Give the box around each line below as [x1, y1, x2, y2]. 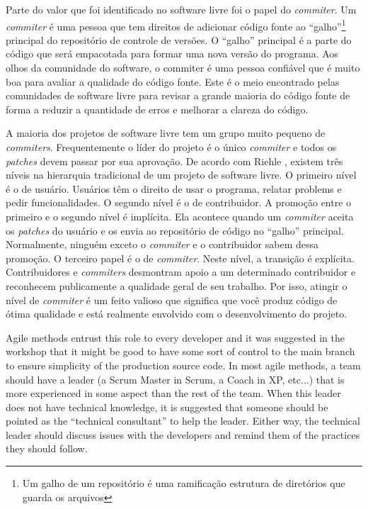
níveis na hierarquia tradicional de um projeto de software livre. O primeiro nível [6, 167, 357, 182]
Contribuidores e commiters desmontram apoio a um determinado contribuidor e [6, 264, 356, 279]
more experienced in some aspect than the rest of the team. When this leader [6, 386, 341, 401]
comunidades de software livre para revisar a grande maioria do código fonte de [6, 88, 350, 103]
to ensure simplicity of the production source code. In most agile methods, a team [6, 357, 361, 372]
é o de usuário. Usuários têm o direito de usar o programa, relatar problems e [6, 181, 342, 196]
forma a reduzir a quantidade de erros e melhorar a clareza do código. [6, 101, 309, 116]
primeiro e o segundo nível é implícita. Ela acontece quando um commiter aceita [6, 208, 354, 223]
